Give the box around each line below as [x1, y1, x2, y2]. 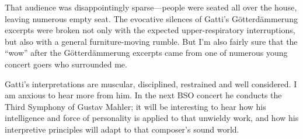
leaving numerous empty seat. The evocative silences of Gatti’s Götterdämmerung [5, 12, 298, 24]
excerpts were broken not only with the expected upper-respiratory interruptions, [5, 24, 295, 36]
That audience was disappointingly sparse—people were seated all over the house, [5, 1, 297, 13]
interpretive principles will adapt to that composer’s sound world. [5, 123, 239, 135]
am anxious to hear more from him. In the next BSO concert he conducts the [5, 89, 282, 101]
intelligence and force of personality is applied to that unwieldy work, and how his [5, 112, 299, 124]
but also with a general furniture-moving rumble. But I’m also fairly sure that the [5, 35, 298, 47]
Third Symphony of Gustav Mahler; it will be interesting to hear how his [5, 100, 266, 112]
